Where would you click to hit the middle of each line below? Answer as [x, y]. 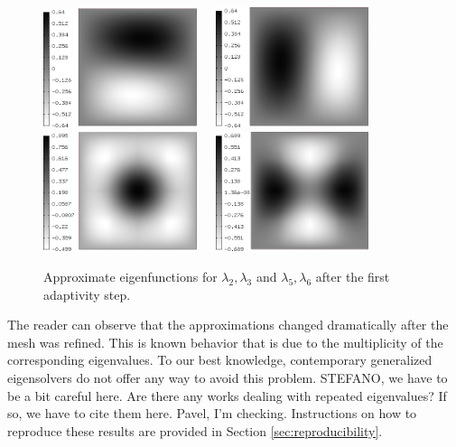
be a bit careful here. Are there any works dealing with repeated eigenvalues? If [227, 395]
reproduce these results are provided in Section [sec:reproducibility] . [195, 430]
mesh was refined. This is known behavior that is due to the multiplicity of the [225, 342]
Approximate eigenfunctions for [130, 277]
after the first [353, 277]
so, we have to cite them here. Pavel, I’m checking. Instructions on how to [212, 413]
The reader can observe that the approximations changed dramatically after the [228, 325]
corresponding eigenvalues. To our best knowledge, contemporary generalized [220, 360]
